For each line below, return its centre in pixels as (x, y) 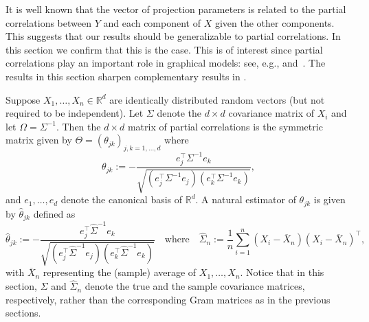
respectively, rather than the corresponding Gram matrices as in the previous (168, 299)
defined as (54, 213)
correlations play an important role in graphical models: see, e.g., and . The (166, 63)
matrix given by (39, 140)
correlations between (48, 22)
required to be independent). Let (75, 113)
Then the (81, 126)
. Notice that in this (282, 272)
